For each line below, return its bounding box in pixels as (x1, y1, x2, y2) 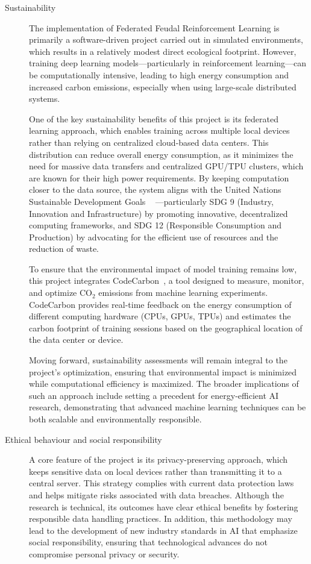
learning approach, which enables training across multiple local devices (29, 124, 290, 137)
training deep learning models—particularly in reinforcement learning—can (29, 57, 307, 69)
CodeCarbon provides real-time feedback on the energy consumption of (29, 298, 292, 310)
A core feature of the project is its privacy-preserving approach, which (29, 453, 288, 466)
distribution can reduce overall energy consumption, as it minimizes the (29, 148, 294, 160)
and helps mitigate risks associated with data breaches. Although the (29, 488, 284, 501)
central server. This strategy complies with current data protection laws (29, 477, 294, 489)
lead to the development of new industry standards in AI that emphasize (29, 524, 298, 536)
